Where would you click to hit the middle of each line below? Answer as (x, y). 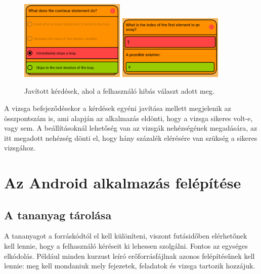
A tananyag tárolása (58, 214)
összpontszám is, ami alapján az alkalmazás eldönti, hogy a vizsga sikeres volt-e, (128, 118)
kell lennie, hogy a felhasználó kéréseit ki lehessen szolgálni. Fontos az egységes (126, 246)
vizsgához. (20, 148)
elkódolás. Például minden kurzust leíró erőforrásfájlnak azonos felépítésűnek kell (129, 256)
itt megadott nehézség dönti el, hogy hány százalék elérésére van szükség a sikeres (131, 138)
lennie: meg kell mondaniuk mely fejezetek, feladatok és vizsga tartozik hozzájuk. (130, 266)
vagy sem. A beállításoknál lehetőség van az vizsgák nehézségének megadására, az (131, 128)
